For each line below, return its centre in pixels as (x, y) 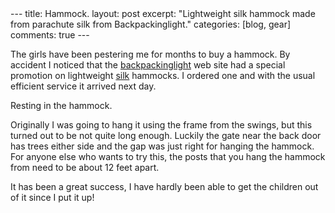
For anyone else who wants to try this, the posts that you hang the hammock (168, 156)
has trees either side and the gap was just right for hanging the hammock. (162, 146)
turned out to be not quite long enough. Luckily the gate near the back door (166, 135)
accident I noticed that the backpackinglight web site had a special (148, 65)
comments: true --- (50, 35)
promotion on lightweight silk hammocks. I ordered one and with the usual (163, 75)
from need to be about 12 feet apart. (85, 167)
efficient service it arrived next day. (83, 86)
